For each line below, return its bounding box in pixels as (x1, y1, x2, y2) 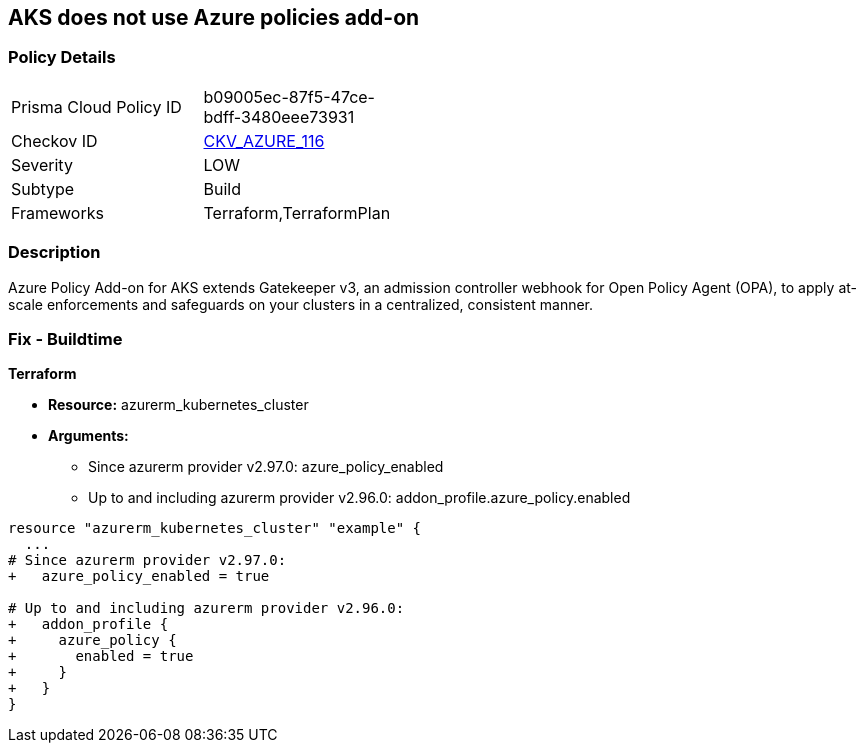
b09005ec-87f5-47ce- (203, 86, 375, 107)
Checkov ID (11, 130, 98, 151)
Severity (11, 154, 73, 175)
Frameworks (11, 202, 104, 223)
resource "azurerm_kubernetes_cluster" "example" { (8, 520, 422, 537)
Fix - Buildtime (8, 328, 123, 349)
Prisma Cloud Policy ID (11, 96, 182, 117)
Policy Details (8, 47, 116, 68)
